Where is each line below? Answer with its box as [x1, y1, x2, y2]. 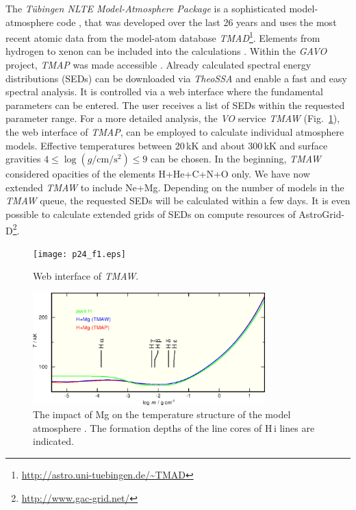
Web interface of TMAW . [33, 269, 139, 283]
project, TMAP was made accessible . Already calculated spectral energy [5, 58, 311, 72]
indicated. [33, 434, 74, 448]
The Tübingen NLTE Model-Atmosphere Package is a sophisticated [5, 1, 286, 15]
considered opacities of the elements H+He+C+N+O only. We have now [5, 167, 310, 181]
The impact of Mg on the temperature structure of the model [33, 407, 291, 422]
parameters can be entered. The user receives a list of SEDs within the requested [5, 97, 345, 112]
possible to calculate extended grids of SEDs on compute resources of [5, 206, 296, 221]
